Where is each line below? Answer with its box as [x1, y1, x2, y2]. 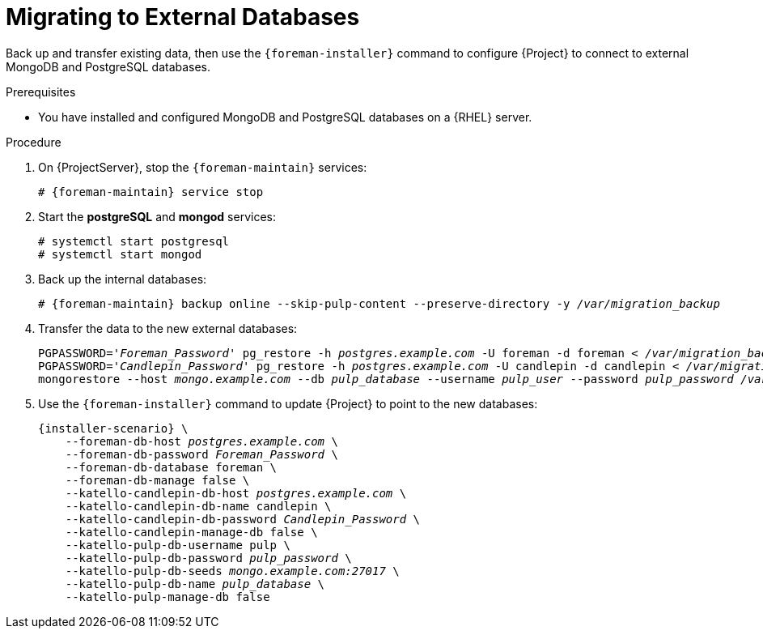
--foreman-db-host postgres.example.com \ [65, 434, 338, 448]
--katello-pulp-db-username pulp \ [65, 538, 290, 552]
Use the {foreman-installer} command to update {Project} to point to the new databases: [38, 396, 538, 411]
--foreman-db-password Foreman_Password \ [65, 447, 338, 461]
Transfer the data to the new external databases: [38, 321, 298, 335]
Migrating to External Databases [6, 3, 360, 31]
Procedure [6, 134, 61, 149]
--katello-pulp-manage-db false [65, 590, 270, 603]
